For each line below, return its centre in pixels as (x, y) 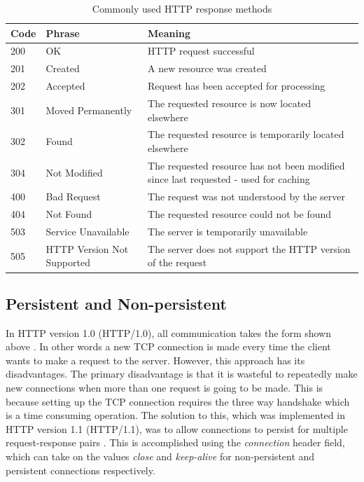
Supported (68, 262)
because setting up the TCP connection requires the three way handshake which (178, 401)
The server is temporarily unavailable (228, 231)
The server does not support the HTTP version (249, 248)
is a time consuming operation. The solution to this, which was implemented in (175, 415)
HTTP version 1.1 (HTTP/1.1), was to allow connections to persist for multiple (177, 428)
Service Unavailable (87, 231)
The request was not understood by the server (247, 197)
